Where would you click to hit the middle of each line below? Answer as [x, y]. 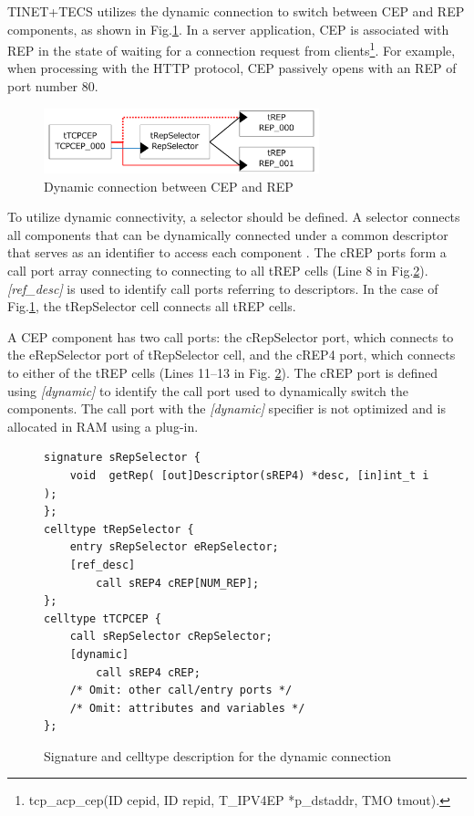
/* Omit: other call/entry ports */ [181, 690]
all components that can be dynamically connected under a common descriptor [228, 234]
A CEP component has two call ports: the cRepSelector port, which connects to [231, 336]
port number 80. [53, 86]
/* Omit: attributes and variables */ [187, 708]
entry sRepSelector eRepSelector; [174, 547]
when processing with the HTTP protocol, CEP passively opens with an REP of [232, 68]
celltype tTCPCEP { [103, 618]
